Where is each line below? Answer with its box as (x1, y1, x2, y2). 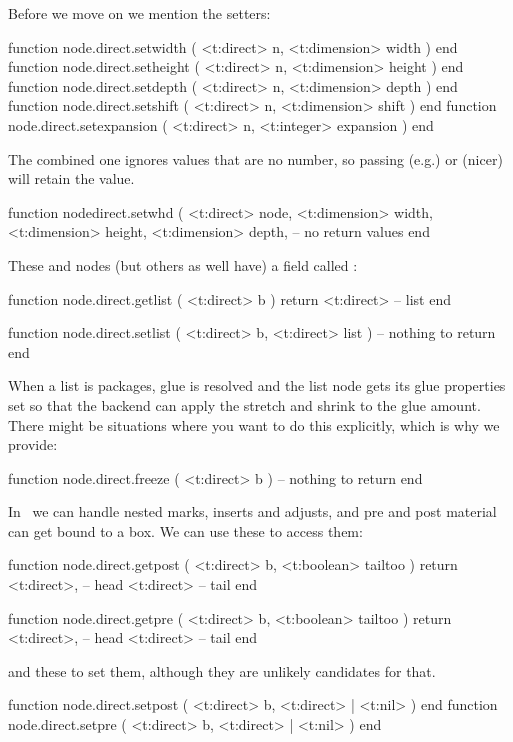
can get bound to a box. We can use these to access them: (8, 520, 363, 541)
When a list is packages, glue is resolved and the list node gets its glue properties (8, 375, 506, 396)
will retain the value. (8, 168, 135, 189)
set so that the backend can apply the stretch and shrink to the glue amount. (8, 394, 481, 415)
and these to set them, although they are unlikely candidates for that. (8, 660, 436, 681)
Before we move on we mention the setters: (8, 3, 271, 23)
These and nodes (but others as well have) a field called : (8, 254, 358, 275)
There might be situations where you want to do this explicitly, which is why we (8, 414, 500, 435)
